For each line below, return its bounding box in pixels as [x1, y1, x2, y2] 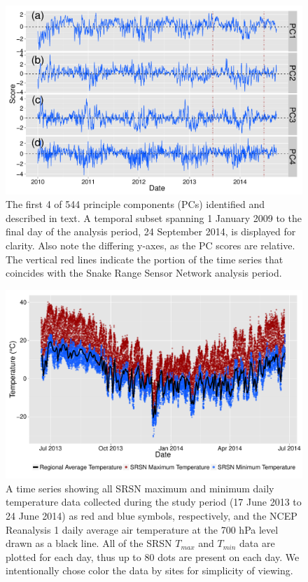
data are [239, 536, 275, 550]
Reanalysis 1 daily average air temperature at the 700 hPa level [6, 522, 279, 536]
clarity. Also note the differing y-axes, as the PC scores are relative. [6, 237, 295, 252]
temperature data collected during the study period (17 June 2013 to [6, 494, 302, 509]
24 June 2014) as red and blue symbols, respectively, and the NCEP [6, 508, 297, 523]
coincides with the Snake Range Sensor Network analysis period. [6, 265, 282, 280]
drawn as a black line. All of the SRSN [6, 536, 172, 550]
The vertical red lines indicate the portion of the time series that [6, 251, 283, 266]
